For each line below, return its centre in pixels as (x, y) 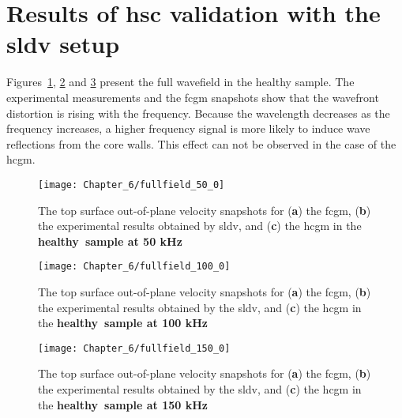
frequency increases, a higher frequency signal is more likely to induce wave (188, 128)
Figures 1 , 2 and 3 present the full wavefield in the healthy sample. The (180, 82)
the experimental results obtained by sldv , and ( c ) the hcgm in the (200, 226)
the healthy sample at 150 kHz (123, 404)
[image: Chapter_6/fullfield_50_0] (131, 185)
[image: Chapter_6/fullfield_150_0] (134, 348)
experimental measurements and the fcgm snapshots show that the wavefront (193, 97)
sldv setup (63, 44)
